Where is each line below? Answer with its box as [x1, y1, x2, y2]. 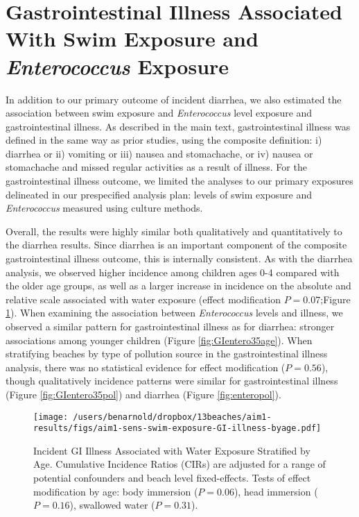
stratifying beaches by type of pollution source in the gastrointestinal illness [6, 346, 328, 361]
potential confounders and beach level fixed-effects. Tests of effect [33, 471, 311, 485]
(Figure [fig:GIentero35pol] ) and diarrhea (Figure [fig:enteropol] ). [6, 387, 281, 401]
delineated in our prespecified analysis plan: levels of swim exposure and [6, 187, 312, 201]
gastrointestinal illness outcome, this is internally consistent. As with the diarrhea [6, 251, 353, 266]
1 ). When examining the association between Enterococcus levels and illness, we [6, 305, 343, 320]
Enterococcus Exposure [6, 51, 229, 80]
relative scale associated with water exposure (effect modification [6, 291, 281, 306]
